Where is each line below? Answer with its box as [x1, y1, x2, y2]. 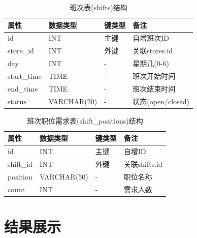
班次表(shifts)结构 [70, 2, 127, 12]
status [8, 96, 26, 106]
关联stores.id [133, 45, 173, 56]
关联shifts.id [123, 159, 162, 169]
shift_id [8, 159, 33, 169]
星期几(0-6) [133, 58, 169, 69]
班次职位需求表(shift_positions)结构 [27, 115, 143, 126]
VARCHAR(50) [40, 171, 88, 182]
